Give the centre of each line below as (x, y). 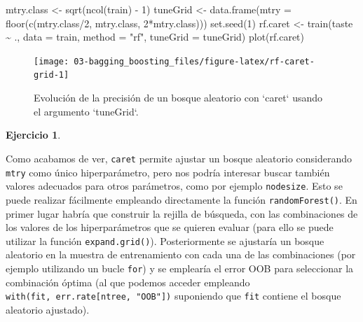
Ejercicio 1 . (33, 135)
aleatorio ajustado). (48, 309)
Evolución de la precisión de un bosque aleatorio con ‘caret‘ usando (178, 98)
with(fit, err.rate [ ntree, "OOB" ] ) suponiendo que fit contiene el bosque (173, 296)
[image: (52, 61)
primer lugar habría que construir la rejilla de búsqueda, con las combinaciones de (182, 213)
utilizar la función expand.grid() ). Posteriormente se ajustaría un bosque (165, 240)
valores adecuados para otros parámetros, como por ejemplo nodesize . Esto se (174, 186)
